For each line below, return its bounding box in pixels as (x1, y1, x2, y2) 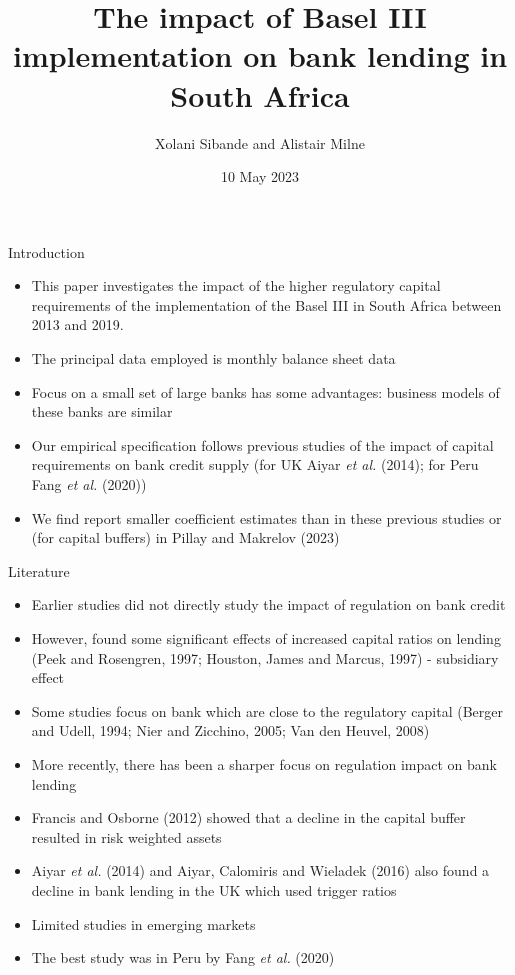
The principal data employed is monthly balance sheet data (31, 348, 396, 369)
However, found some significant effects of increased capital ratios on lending (31, 628, 501, 648)
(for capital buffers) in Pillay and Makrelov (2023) (31, 527, 340, 548)
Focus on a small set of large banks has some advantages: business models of (31, 381, 500, 402)
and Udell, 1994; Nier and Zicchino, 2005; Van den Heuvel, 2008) (31, 720, 430, 741)
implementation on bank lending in (12, 35, 508, 76)
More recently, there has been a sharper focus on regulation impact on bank (31, 753, 498, 774)
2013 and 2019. (31, 314, 124, 335)
